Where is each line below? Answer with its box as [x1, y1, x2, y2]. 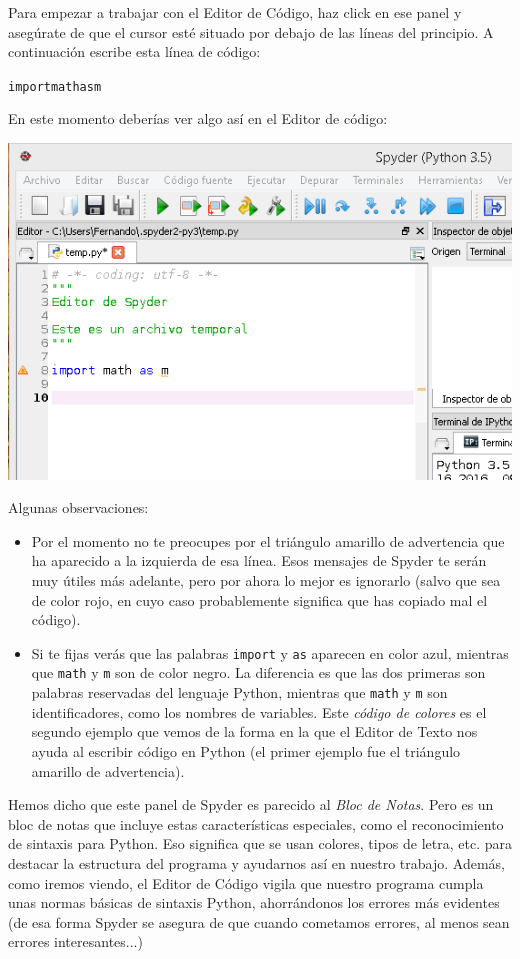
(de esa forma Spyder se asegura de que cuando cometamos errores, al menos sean [8, 911, 510, 932]
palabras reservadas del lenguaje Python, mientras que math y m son [31, 682, 448, 703]
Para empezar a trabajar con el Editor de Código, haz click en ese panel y [8, 2, 462, 22]
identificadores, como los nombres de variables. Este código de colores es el [31, 701, 487, 722]
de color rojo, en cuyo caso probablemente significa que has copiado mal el [31, 589, 488, 610]
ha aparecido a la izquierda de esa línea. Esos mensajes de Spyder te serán [31, 550, 487, 571]
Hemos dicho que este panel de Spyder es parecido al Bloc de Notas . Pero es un [8, 794, 494, 815]
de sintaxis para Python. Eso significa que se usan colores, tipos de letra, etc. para [8, 833, 512, 854]
